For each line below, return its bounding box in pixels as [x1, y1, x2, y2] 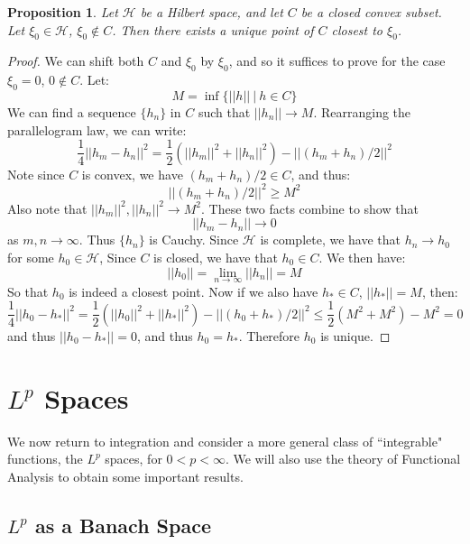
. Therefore [238, 326, 300, 345]
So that [7, 281, 49, 300]
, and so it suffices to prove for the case [228, 51, 446, 70]
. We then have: [318, 247, 406, 266]
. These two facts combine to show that [201, 198, 419, 217]
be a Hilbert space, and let [140, 3, 283, 21]
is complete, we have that [260, 230, 401, 249]
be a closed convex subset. [300, 3, 442, 21]
